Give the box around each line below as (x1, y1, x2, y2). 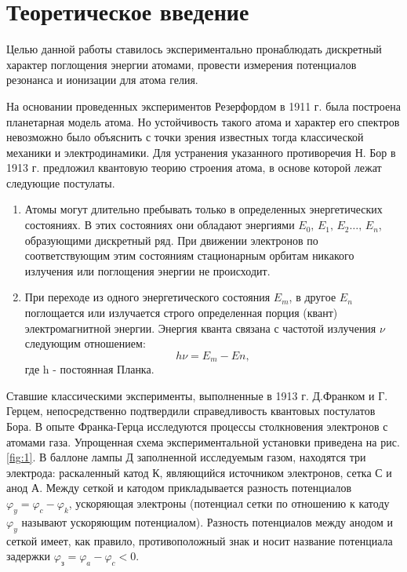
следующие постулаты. (6, 174, 115, 191)
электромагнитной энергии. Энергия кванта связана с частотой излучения (24, 319, 376, 336)
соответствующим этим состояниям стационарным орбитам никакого (24, 247, 354, 264)
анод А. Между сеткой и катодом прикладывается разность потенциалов (6, 479, 352, 496)
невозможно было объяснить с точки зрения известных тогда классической (6, 129, 364, 145)
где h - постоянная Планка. (24, 361, 154, 377)
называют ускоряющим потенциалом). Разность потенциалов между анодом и (21, 513, 393, 530)
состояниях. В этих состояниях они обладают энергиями (24, 217, 295, 233)
